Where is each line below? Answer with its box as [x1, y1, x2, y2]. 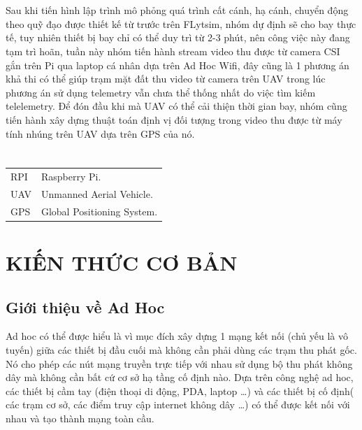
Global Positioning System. [41, 203, 158, 218]
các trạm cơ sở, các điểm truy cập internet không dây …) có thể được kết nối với [6, 397, 350, 412]
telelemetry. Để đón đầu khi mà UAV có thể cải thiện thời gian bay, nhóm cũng [6, 99, 347, 113]
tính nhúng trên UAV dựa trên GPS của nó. [6, 126, 195, 141]
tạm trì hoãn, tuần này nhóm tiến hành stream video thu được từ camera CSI [6, 43, 340, 58]
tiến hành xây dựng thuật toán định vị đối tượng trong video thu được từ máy [6, 112, 342, 127]
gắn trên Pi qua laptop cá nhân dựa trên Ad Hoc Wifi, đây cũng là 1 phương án [6, 57, 349, 72]
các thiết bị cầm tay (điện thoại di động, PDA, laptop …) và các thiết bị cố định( [6, 383, 354, 398]
